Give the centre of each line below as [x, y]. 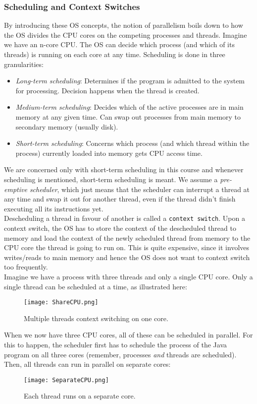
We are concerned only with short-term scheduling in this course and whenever [124, 169]
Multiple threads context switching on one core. [96, 318]
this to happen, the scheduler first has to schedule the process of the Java [115, 344]
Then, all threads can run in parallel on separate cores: [87, 364]
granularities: [24, 64]
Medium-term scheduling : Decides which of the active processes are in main [129, 107]
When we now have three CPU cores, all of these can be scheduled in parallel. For [128, 335]
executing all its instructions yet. [54, 208]
